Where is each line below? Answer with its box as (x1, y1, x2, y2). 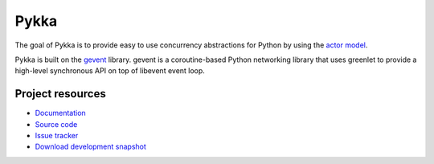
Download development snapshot (35, 141, 146, 152)
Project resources (14, 87, 106, 100)
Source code (35, 119, 78, 129)
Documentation (35, 109, 86, 118)
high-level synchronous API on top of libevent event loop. (14, 66, 205, 76)
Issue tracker (35, 131, 79, 141)
